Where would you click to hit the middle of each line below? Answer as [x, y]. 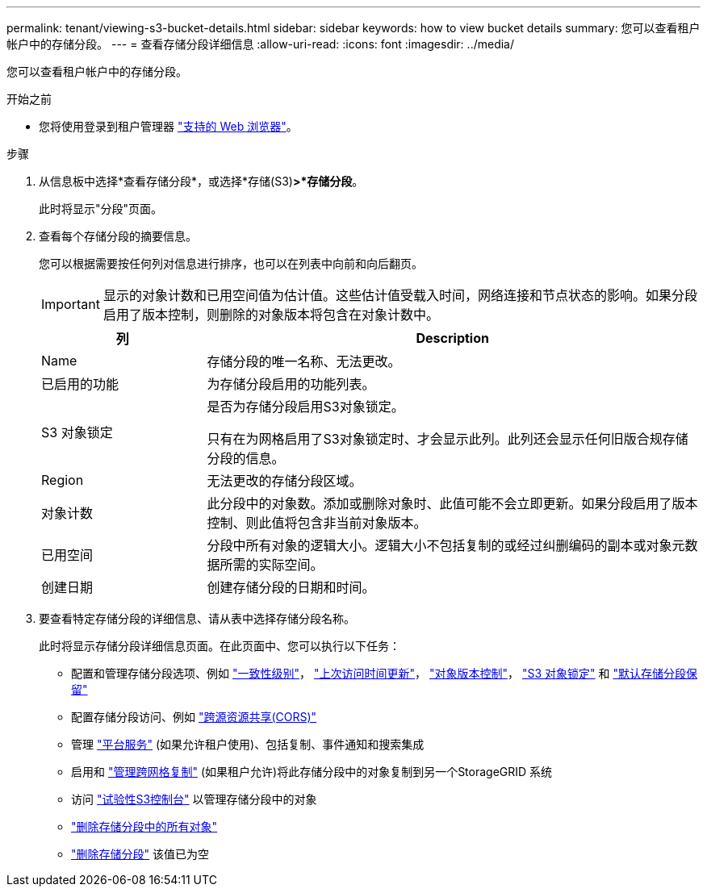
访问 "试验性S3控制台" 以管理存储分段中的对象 [194, 799]
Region [63, 480]
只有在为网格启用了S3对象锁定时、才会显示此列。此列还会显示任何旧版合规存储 [448, 439]
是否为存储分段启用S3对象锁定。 [305, 407]
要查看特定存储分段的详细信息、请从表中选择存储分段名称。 [197, 618]
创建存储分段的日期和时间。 [291, 587]
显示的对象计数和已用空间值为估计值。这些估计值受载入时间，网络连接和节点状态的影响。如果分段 [400, 295]
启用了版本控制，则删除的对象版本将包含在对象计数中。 [271, 315]
